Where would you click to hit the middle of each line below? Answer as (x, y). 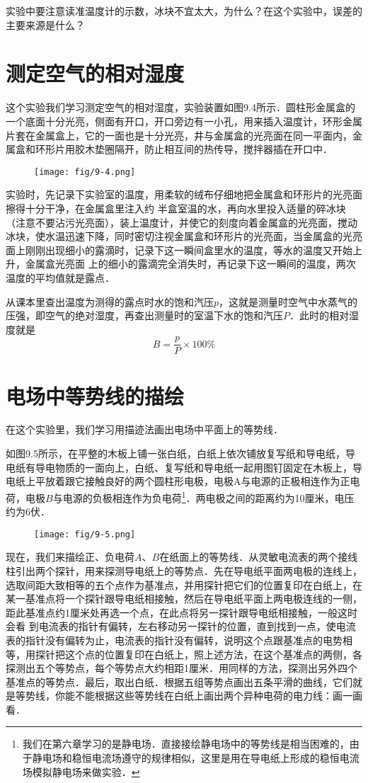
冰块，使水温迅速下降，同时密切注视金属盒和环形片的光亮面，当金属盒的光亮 (184, 236)
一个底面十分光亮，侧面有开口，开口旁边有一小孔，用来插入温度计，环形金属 (184, 121)
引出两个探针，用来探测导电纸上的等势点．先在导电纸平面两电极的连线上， (189, 570)
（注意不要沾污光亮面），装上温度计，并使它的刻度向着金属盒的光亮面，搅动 (182, 222)
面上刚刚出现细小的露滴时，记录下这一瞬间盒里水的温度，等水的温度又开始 (179, 250)
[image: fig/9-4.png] (85, 172)
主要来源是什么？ (45, 24)
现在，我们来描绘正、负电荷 (70, 557)
